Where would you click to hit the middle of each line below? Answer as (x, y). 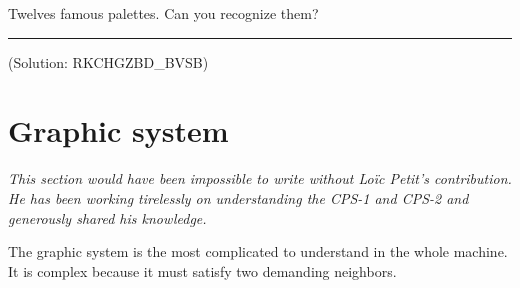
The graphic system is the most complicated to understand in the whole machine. (258, 251)
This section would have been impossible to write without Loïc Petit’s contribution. (260, 178)
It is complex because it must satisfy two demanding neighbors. (202, 270)
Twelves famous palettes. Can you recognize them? (163, 13)
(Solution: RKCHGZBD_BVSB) (108, 61)
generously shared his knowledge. (107, 217)
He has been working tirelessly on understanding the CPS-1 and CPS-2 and (238, 197)
